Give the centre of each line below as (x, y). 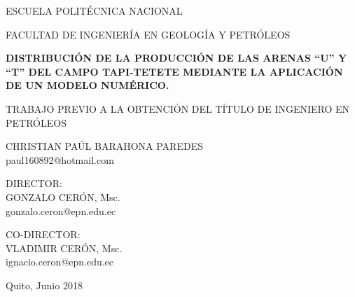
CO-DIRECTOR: (43, 234)
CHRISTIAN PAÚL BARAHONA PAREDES (104, 146)
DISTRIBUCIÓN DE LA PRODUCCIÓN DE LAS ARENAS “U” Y (176, 58)
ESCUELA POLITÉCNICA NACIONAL (94, 11)
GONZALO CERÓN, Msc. (63, 196)
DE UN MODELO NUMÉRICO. (88, 85)
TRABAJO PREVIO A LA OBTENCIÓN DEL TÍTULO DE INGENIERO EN (178, 108)
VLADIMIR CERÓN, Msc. (64, 248)
